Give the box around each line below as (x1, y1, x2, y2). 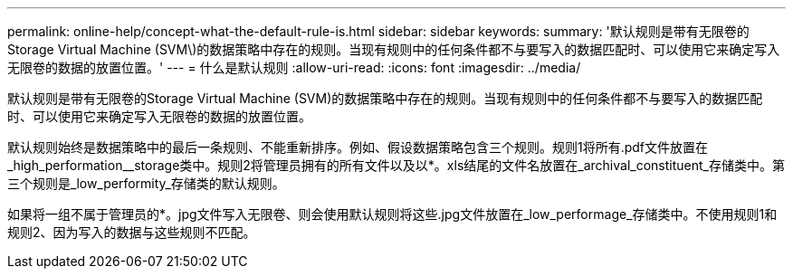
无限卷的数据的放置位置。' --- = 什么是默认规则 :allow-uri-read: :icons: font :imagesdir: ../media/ (7, 60, 581, 75)
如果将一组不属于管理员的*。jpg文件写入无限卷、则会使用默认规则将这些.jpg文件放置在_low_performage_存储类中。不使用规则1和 (7, 206, 778, 222)
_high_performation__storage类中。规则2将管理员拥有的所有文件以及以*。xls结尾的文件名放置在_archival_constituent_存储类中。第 (7, 157, 785, 173)
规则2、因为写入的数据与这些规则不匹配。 (7, 224, 256, 240)
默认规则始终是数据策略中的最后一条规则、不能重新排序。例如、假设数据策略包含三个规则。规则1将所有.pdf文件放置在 (7, 139, 709, 155)
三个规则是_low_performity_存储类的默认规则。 (7, 176, 285, 191)
